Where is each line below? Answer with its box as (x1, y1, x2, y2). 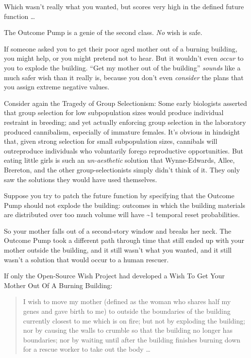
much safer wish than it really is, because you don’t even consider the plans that (4, 72, 244, 82)
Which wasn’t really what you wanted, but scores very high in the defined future (4, 1, 244, 11)
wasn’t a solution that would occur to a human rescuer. (4, 254, 169, 264)
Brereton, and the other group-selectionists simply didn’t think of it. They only (4, 164, 240, 174)
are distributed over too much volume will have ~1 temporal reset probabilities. (4, 209, 240, 220)
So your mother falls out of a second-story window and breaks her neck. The (4, 225, 232, 236)
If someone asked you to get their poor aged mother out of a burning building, (4, 43, 237, 53)
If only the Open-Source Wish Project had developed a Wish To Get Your (4, 271, 225, 281)
